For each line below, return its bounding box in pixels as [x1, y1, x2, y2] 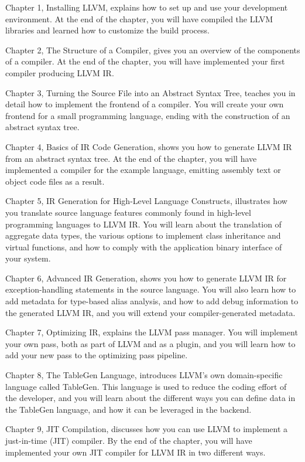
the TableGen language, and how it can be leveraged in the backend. [5, 403, 252, 415]
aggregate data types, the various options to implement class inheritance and [5, 229, 281, 242]
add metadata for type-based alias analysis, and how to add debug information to [5, 295, 299, 307]
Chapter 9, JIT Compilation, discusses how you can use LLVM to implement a [5, 423, 288, 435]
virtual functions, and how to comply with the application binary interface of [5, 240, 282, 253]
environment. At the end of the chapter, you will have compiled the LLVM [5, 12, 273, 25]
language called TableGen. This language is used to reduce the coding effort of [5, 380, 287, 392]
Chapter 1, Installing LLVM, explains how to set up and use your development [5, 1, 288, 13]
